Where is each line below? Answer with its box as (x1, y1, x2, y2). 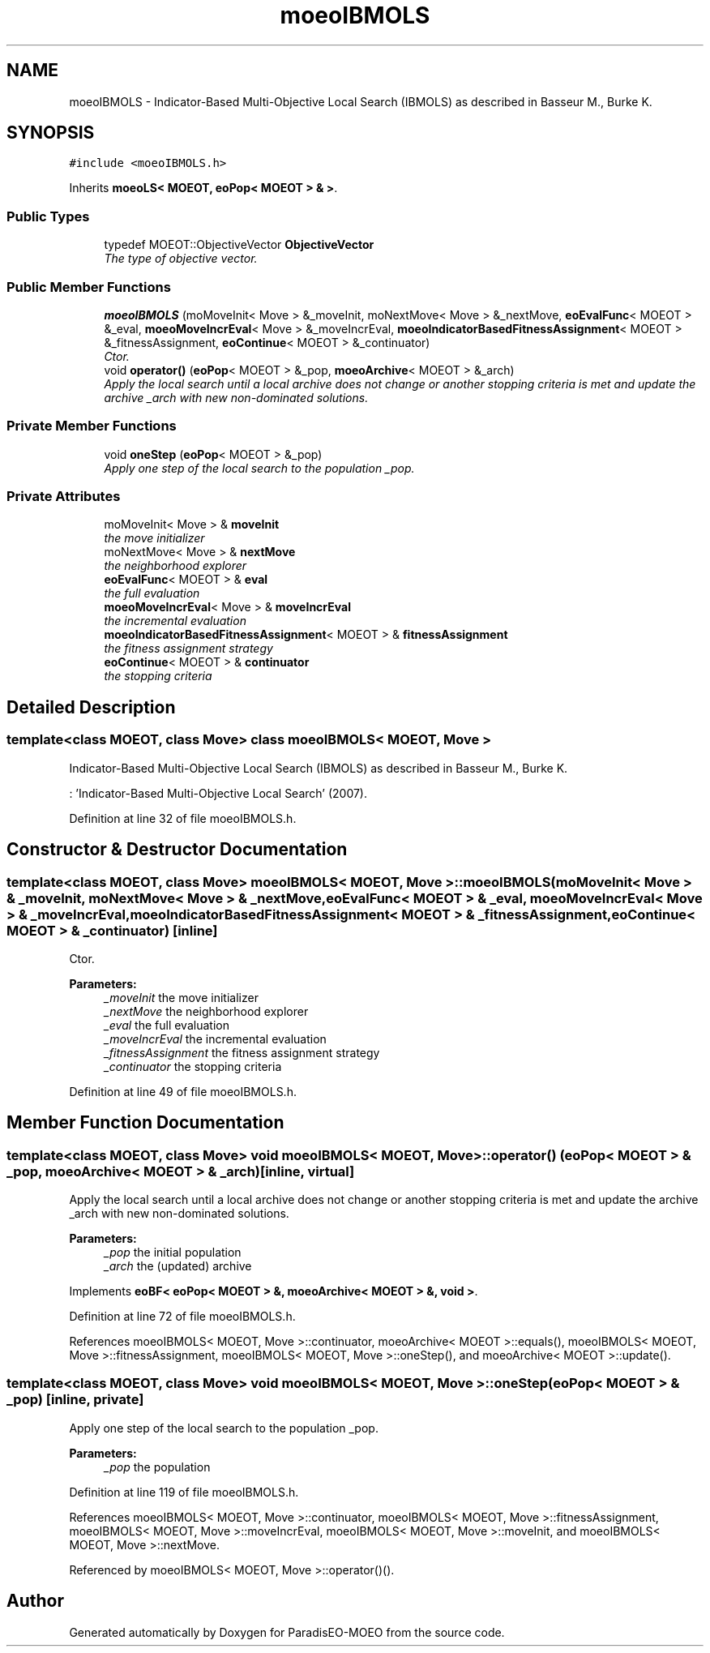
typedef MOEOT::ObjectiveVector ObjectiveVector (104, 238, 374, 252)
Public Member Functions (6, 278, 171, 295)
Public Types (6, 208, 90, 225)
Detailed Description (6, 696, 176, 717)
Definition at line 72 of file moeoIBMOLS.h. (69, 1309, 296, 1324)
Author (6, 1591, 64, 1612)
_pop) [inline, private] (6, 1391, 144, 1408)
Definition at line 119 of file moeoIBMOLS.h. (69, 1484, 299, 1499)
